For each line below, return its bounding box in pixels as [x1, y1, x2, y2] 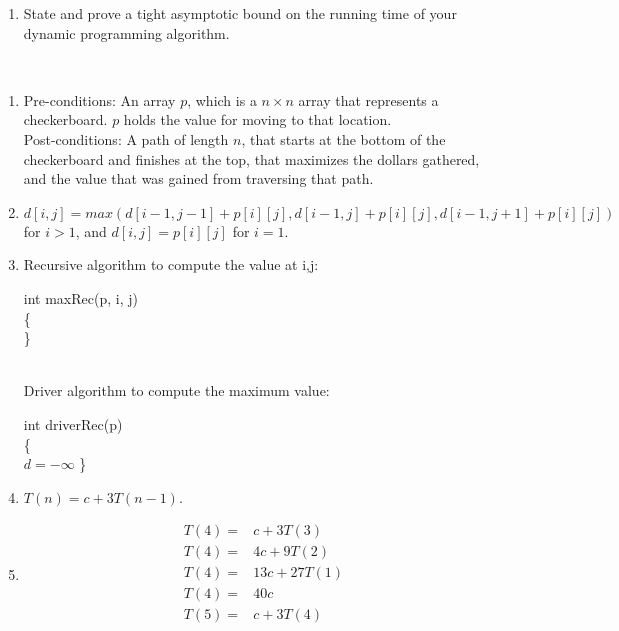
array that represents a [298, 89, 439, 110]
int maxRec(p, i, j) [23, 287, 138, 308]
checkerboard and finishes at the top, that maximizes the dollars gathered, [23, 148, 480, 169]
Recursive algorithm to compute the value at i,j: [23, 254, 319, 275]
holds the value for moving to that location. [123, 109, 392, 130]
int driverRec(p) [23, 413, 123, 434]
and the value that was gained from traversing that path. [23, 168, 374, 189]
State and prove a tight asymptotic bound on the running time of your [23, 3, 457, 23]
